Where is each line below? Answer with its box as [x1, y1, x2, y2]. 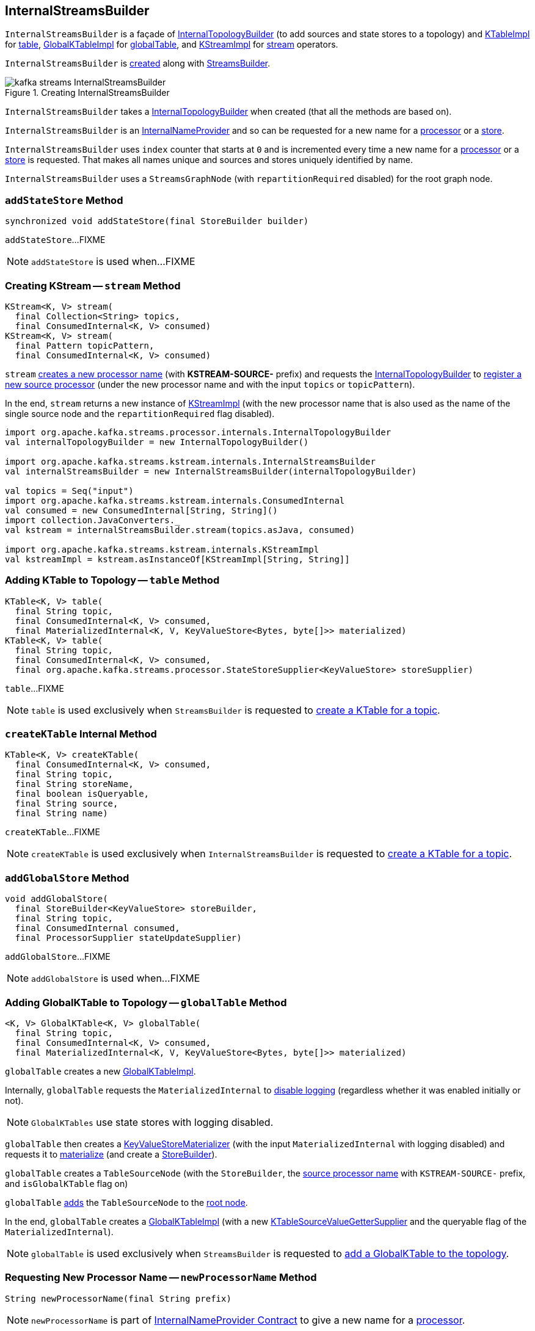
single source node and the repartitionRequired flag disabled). [5, 408, 275, 419]
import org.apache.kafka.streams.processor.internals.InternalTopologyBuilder [5, 427, 391, 437]
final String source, [15, 799, 118, 809]
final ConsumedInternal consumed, [15, 923, 180, 934]
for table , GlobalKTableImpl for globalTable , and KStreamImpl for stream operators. [5, 39, 338, 50]
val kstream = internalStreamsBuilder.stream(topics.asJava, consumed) [5, 524, 355, 535]
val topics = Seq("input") [5, 485, 134, 496]
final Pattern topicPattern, [15, 340, 155, 350]
